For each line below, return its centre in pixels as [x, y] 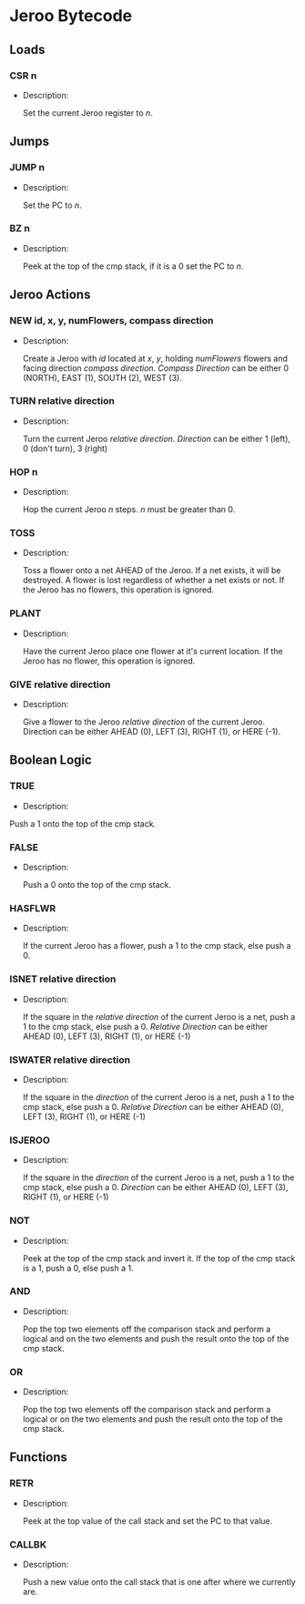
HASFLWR [33, 908]
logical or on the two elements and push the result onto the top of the [152, 1419]
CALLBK [28, 1544]
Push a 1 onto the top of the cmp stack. [83, 823]
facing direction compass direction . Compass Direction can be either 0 [156, 368]
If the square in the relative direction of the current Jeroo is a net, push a [159, 1016]
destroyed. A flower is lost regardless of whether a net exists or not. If [153, 581]
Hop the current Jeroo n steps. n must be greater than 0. [129, 509]
